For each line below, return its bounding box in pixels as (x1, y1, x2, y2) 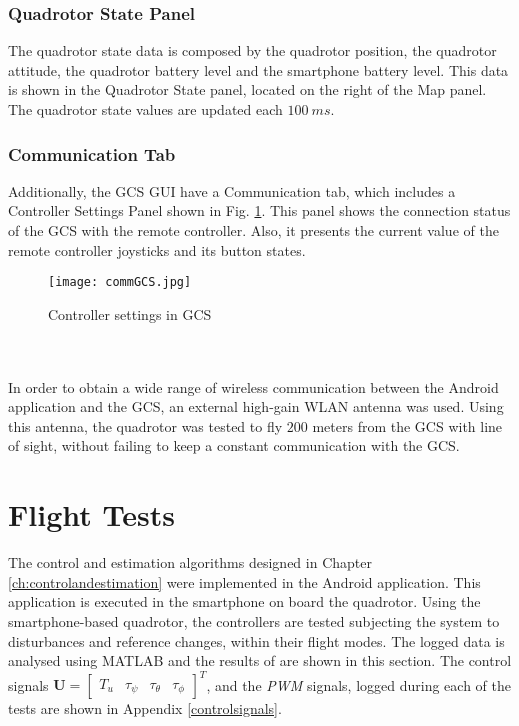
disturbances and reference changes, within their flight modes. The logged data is (8, 630, 505, 651)
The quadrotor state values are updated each (8, 99, 283, 119)
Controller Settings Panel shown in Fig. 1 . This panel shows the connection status (8, 200, 511, 221)
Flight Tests (8, 494, 175, 535)
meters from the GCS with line (312, 415, 503, 436)
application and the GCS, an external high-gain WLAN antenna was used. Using (8, 396, 504, 417)
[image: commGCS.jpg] (48, 275, 192, 290)
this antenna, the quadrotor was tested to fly (8, 415, 283, 436)
